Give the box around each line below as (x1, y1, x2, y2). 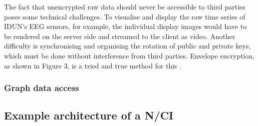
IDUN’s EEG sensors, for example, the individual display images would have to (4, 21, 247, 31)
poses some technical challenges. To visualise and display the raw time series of (4, 11, 246, 21)
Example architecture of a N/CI (4, 107, 174, 123)
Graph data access (4, 81, 79, 94)
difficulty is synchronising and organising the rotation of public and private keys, (4, 40, 251, 51)
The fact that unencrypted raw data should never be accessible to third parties (4, 1, 246, 11)
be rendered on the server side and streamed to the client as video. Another (4, 30, 236, 41)
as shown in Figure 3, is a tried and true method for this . (4, 60, 182, 70)
